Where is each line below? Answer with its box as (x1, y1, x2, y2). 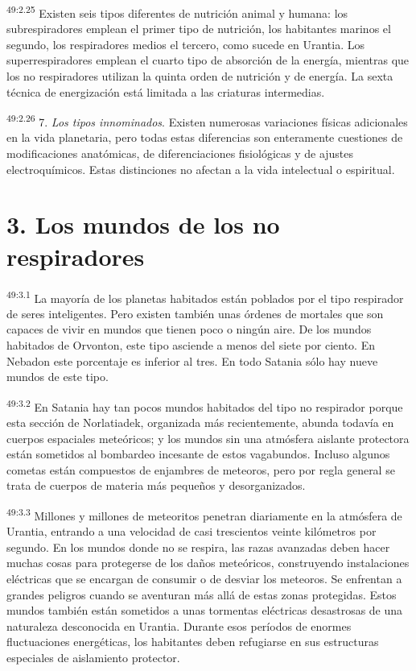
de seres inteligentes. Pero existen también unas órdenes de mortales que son (6, 304, 384, 321)
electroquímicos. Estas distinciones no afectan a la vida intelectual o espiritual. (6, 160, 395, 177)
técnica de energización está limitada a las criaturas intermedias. (6, 83, 325, 100)
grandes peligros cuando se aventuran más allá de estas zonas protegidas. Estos (6, 586, 397, 603)
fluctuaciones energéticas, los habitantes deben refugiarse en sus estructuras (6, 633, 379, 650)
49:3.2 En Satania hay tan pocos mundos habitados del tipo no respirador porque (6, 396, 403, 415)
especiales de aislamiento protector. (6, 649, 180, 665)
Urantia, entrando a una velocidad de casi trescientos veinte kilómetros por (6, 523, 377, 540)
